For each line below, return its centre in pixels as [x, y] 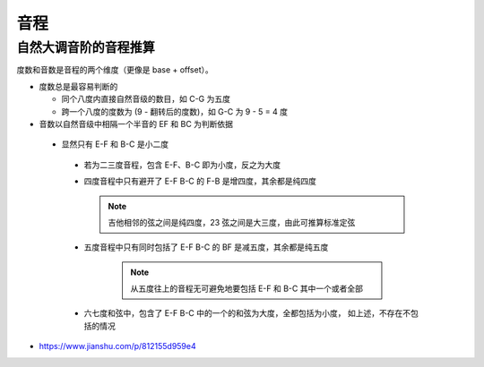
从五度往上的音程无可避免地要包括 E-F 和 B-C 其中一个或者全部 [246, 289]
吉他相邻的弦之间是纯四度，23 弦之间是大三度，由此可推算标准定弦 [232, 222]
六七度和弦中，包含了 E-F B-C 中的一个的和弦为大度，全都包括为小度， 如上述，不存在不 [247, 313]
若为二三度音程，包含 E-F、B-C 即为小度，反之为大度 [182, 165]
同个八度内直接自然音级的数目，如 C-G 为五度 [146, 99]
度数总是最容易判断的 [78, 86]
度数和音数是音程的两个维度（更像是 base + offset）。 [115, 70]
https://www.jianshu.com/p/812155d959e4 [117, 346]
